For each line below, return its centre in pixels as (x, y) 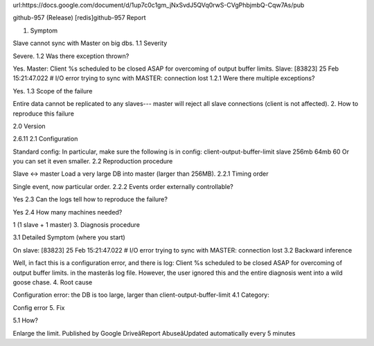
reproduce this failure (43, 113)
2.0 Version (29, 126)
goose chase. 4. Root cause (53, 282)
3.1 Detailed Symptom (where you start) (69, 237)
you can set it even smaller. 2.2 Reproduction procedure (93, 161)
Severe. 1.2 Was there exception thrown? (71, 56)
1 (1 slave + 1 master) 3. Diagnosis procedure (77, 225)
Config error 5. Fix (39, 307)
